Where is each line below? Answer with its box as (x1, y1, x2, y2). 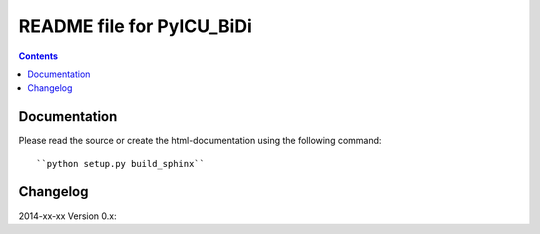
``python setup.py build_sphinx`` (36, 158, 205, 169)
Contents (18, 50, 59, 62)
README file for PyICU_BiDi (18, 15, 252, 37)
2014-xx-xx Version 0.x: (18, 210, 117, 222)
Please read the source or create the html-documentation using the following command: (18, 135, 382, 147)
